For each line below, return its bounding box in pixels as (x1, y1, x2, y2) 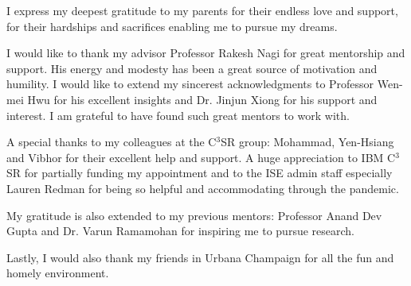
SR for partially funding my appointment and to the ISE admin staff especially (6, 164, 393, 181)
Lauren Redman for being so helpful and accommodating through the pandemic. (6, 180, 399, 196)
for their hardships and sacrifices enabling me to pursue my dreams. (6, 17, 338, 34)
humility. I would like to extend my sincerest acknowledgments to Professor (6, 75, 374, 92)
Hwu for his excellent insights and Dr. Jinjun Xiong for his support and (27, 91, 378, 107)
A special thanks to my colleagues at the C (6, 133, 217, 150)
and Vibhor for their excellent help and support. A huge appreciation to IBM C (6, 149, 396, 165)
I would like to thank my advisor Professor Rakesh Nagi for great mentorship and (6, 44, 405, 61)
